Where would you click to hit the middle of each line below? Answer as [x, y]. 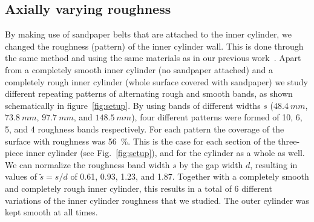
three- [289, 141]
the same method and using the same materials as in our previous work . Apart [153, 58]
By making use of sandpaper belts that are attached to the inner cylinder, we [148, 34]
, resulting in [274, 164]
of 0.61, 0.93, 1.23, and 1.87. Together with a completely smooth [190, 176]
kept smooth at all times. [51, 212]
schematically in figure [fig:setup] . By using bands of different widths [133, 105]
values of [21, 176]
